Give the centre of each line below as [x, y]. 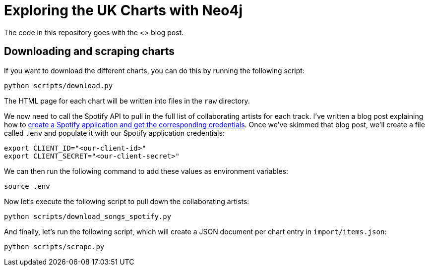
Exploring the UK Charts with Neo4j [123, 10]
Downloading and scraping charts [90, 52]
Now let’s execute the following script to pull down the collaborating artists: [127, 201]
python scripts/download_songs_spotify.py [88, 216]
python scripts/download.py [59, 85]
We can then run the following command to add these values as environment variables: [146, 171]
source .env [27, 186]
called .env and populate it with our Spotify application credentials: [114, 133]
